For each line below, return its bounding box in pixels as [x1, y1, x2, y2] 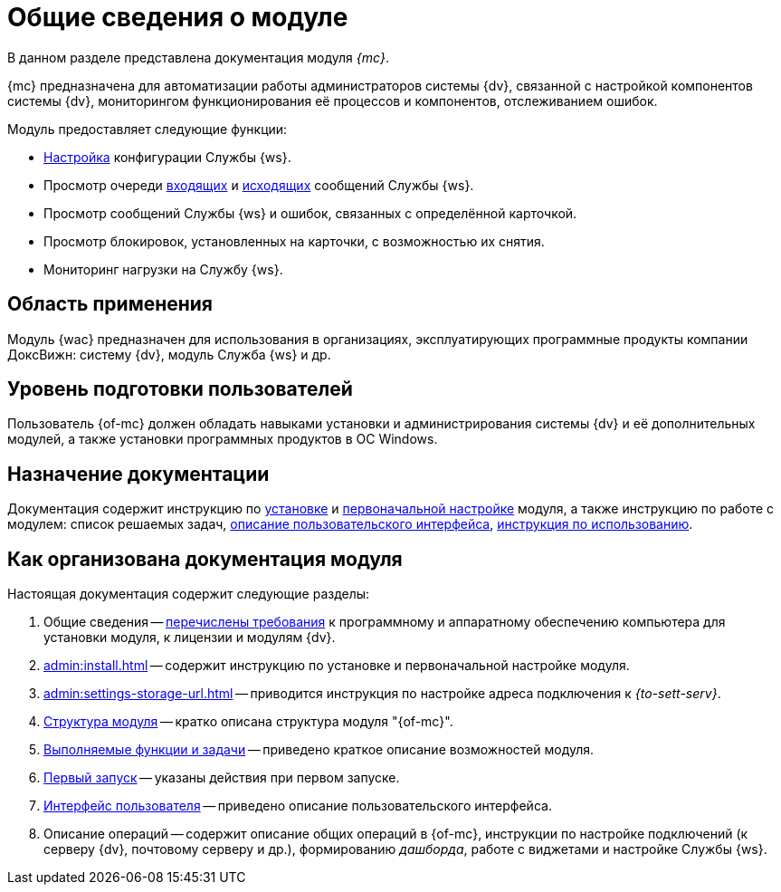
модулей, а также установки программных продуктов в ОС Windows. [7, 431, 438, 447]
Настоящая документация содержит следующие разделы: [7, 586, 370, 602]
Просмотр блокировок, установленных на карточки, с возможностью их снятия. [43, 233, 545, 249]
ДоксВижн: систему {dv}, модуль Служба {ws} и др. [7, 346, 331, 362]
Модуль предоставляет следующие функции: [7, 120, 288, 137]
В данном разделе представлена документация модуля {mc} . [7, 49, 390, 65]
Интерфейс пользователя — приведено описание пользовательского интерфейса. [43, 798, 552, 814]
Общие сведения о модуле [7, 2, 348, 33]
